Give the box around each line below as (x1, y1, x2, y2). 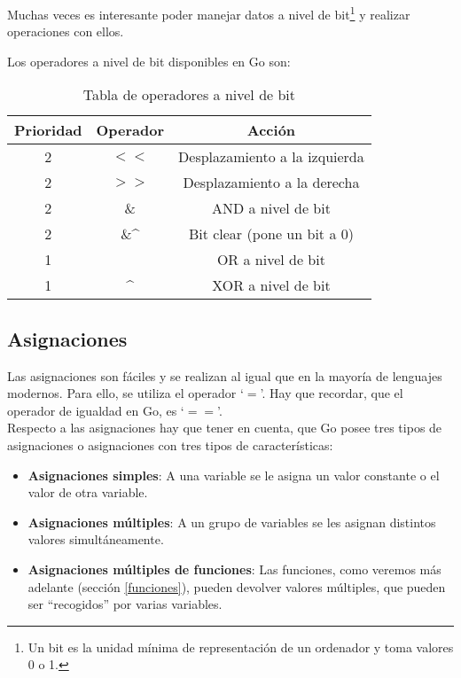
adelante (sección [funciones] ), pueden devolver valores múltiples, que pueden (27, 577, 446, 596)
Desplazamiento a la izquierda (178, 146, 364, 168)
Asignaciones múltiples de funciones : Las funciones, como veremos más (27, 559, 441, 578)
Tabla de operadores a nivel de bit (82, 84, 296, 105)
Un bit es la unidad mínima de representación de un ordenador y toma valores (27, 637, 454, 656)
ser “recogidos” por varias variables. (27, 595, 223, 613)
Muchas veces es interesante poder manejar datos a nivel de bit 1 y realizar (7, 3, 410, 23)
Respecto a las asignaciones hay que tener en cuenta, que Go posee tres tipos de (7, 418, 442, 437)
